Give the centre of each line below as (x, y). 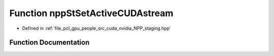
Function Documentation (49, 43)
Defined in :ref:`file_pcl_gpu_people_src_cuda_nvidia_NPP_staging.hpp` (97, 28)
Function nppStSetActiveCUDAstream (91, 13)
